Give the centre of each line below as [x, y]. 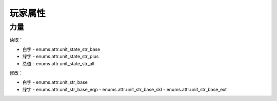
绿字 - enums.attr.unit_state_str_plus [61, 57]
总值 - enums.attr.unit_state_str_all [58, 63]
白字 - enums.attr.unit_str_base [55, 82]
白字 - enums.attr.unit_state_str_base [61, 49]
